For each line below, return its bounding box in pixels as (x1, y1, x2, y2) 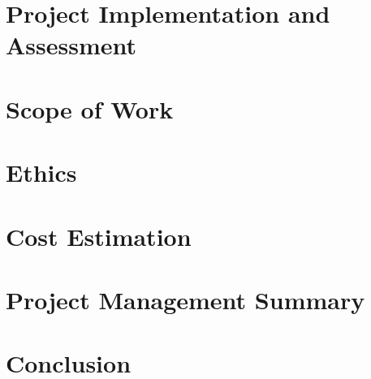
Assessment (6, 28, 137, 62)
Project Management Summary (6, 282, 365, 316)
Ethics (6, 156, 77, 189)
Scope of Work (6, 92, 174, 125)
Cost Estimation (6, 219, 192, 252)
